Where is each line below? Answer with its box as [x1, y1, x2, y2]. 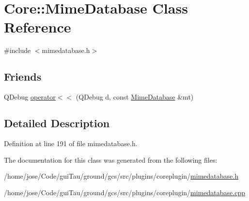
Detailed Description [4, 116, 110, 131]
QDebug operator [4, 92, 56, 102]
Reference [4, 17, 71, 37]
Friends [4, 69, 42, 84]
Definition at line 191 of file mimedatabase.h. [4, 138, 138, 148]
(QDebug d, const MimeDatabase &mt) [76, 92, 194, 102]
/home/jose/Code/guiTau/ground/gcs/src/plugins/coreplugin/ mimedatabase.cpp [4, 187, 245, 197]
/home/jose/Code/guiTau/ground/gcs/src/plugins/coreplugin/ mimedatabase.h [4, 171, 238, 181]
